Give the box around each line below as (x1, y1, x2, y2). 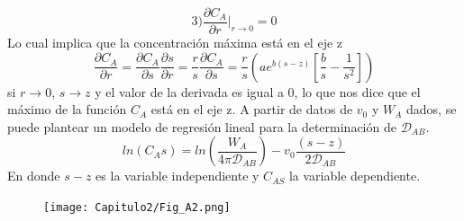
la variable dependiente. (288, 166, 421, 185)
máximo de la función (7, 100, 127, 119)
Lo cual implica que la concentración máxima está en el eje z (7, 33, 343, 52)
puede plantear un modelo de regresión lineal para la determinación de (7, 117, 396, 136)
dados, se (406, 100, 457, 119)
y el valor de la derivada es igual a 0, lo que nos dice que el (95, 82, 421, 101)
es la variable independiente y (96, 166, 259, 185)
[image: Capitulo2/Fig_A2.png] (43, 201, 231, 215)
